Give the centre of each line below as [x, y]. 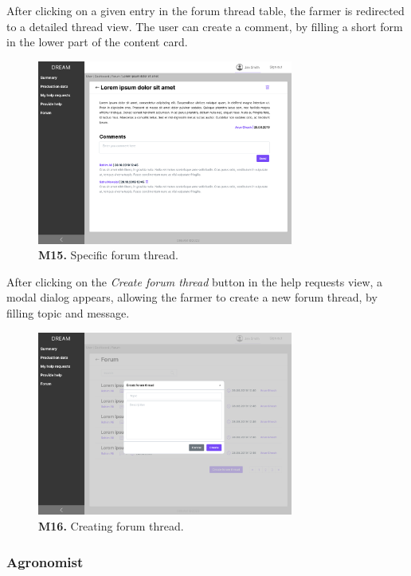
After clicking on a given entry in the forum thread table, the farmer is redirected [205, 10]
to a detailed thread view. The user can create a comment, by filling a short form [205, 26]
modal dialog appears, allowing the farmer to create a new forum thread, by [192, 297]
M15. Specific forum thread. [108, 255]
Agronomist [45, 561]
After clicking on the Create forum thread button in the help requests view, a [195, 281]
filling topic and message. [68, 313]
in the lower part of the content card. [97, 42]
